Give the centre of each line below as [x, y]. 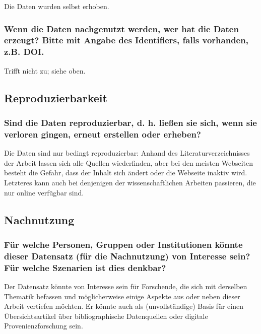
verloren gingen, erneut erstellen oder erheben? [103, 134]
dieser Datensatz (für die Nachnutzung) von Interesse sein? [127, 256]
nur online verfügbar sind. [44, 192]
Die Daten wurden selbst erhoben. [57, 6]
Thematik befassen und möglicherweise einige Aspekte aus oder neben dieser [122, 296]
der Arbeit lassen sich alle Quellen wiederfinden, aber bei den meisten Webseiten [129, 162]
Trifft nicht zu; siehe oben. [45, 70]
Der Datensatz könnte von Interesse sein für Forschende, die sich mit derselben [126, 286]
